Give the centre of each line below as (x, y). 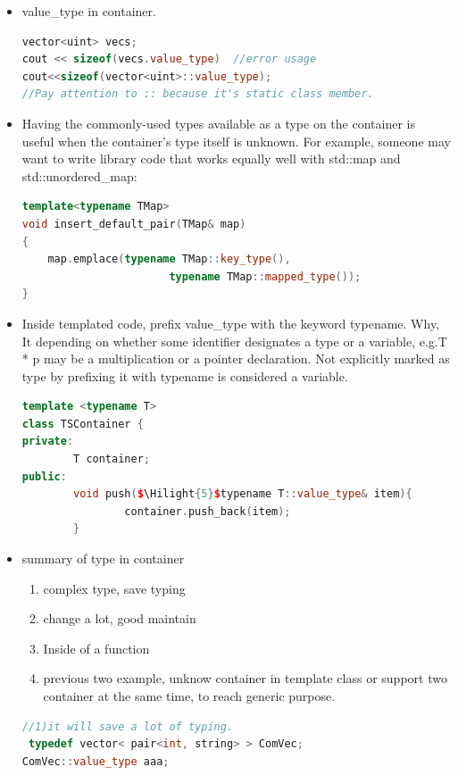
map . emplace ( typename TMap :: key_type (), (169, 259)
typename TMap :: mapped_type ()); (265, 276)
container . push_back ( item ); (208, 511)
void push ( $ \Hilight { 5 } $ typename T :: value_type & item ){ (243, 494)
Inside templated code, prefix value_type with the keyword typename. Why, (231, 323)
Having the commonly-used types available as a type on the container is (218, 123)
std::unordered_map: (79, 175)
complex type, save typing (114, 588)
